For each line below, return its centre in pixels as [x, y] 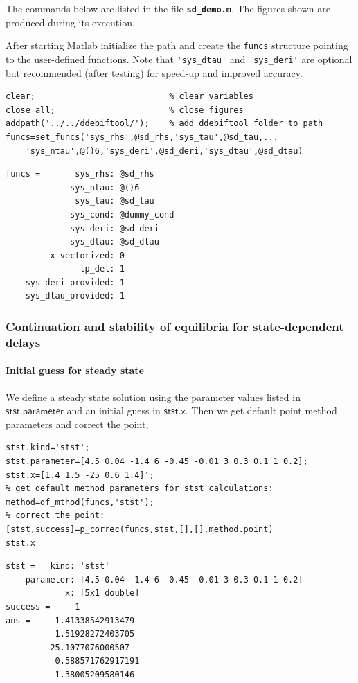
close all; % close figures [125, 110]
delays [23, 342]
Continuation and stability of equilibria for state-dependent [175, 326]
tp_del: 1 [102, 269]
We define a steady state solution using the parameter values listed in [153, 397]
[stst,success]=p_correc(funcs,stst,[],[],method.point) [140, 529]
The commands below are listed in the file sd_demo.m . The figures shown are [168, 8]
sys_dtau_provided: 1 [75, 296]
